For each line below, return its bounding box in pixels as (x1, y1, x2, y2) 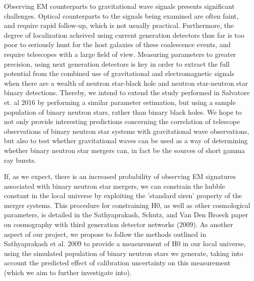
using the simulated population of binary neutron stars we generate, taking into (4, 248, 243, 258)
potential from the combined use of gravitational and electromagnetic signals (4, 68, 234, 78)
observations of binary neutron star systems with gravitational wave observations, (4, 126, 249, 136)
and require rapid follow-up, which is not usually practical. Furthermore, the (4, 20, 234, 30)
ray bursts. (4, 154, 36, 165)
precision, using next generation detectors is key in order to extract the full (4, 58, 230, 69)
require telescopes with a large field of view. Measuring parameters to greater (4, 49, 236, 59)
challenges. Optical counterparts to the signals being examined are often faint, (4, 10, 239, 21)
